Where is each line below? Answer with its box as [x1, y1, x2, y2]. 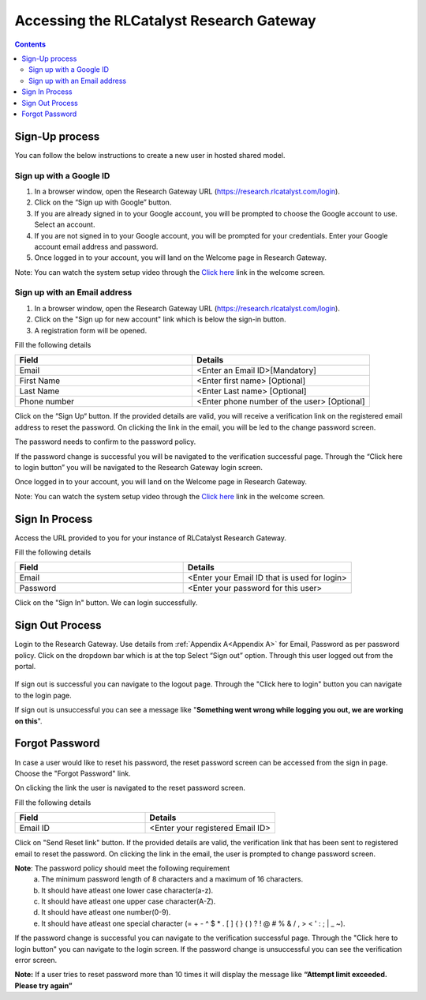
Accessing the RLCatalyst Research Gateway [14, 12, 316, 29]
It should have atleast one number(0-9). [41, 908, 171, 917]
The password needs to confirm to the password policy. [14, 437, 196, 446]
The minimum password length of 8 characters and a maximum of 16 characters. [41, 874, 304, 884]
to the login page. [14, 690, 73, 700]
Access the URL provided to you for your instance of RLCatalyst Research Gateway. [14, 533, 287, 543]
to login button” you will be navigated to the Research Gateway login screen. [14, 462, 263, 472]
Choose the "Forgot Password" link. [14, 769, 131, 778]
